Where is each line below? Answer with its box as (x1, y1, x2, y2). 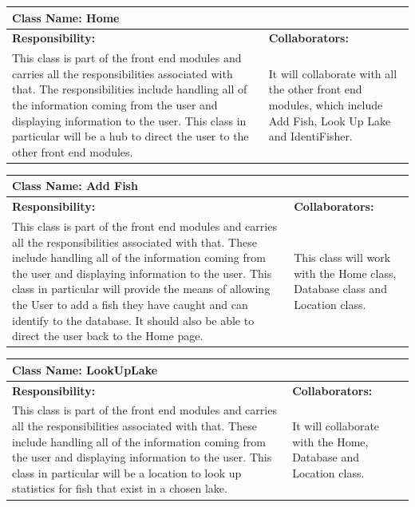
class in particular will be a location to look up (12, 464, 242, 481)
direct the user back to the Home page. (12, 327, 204, 344)
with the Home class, (294, 264, 397, 281)
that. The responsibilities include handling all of (12, 81, 247, 97)
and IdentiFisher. (268, 128, 353, 145)
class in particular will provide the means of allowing (12, 280, 271, 297)
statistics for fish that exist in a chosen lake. (12, 480, 227, 497)
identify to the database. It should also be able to (12, 311, 255, 328)
